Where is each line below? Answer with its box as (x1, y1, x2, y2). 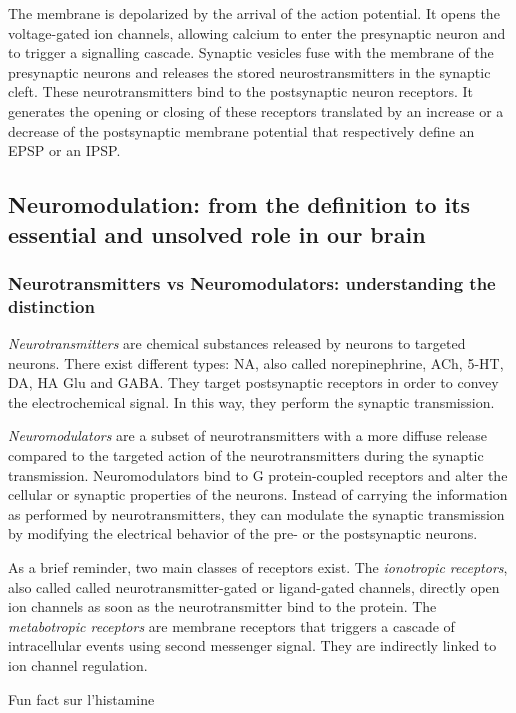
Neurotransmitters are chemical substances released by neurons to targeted (8, 333, 466, 354)
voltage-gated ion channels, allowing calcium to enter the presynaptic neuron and (8, 22, 506, 43)
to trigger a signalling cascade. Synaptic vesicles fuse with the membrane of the (8, 42, 494, 63)
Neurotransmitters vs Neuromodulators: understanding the (8, 270, 496, 295)
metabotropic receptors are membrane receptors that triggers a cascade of (8, 615, 455, 636)
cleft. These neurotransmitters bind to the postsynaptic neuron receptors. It (8, 81, 474, 102)
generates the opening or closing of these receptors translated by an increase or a (8, 100, 504, 121)
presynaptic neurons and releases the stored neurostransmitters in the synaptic (8, 61, 491, 82)
